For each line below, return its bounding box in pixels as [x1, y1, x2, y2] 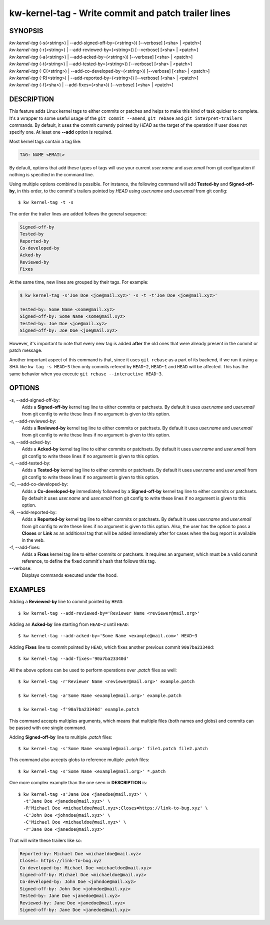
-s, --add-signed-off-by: [9, 397, 60, 403]
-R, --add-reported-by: [9, 509, 57, 515]
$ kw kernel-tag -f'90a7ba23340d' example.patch [18, 707, 139, 713]
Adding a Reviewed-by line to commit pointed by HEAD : [9, 599, 123, 605]
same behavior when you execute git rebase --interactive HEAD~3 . [9, 371, 163, 377]
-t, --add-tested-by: [9, 460, 51, 466]
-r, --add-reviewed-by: [9, 418, 56, 424]
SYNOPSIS [9, 27, 43, 35]
